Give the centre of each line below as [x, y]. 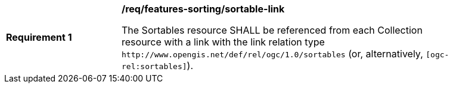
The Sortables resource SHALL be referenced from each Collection [272, 30]
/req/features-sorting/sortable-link [203, 9]
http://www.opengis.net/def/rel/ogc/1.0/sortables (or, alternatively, [272, 54]
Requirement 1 [39, 37]
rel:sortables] [154, 66]
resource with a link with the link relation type [223, 42]
